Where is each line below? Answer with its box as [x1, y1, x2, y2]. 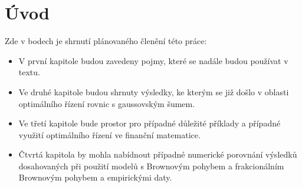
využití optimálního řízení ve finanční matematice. [18, 128, 201, 141]
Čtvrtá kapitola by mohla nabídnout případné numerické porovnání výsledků [18, 148, 297, 161]
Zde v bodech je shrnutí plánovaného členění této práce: [5, 35, 207, 47]
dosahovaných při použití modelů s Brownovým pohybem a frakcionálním [18, 159, 284, 172]
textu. [18, 66, 40, 78]
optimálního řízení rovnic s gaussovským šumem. [18, 97, 195, 109]
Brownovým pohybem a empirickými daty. [18, 171, 172, 183]
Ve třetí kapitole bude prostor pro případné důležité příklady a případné [18, 117, 281, 129]
